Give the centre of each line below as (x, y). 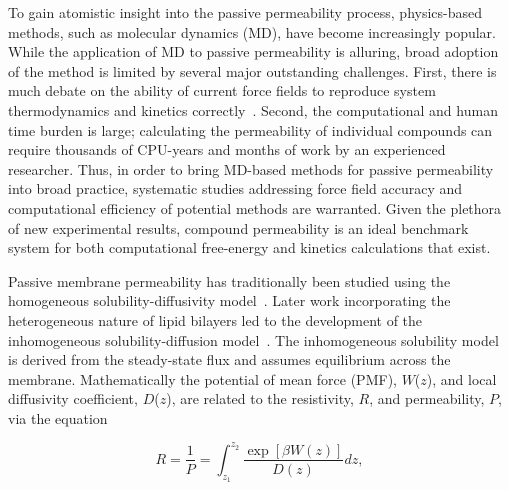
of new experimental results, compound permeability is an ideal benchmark (238, 227)
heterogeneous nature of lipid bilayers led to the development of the (215, 319)
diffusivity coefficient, (73, 398)
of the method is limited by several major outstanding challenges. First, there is (252, 70)
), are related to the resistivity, (260, 398)
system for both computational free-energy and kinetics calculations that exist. (249, 247)
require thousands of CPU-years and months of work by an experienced (227, 149)
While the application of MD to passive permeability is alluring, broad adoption (253, 51)
